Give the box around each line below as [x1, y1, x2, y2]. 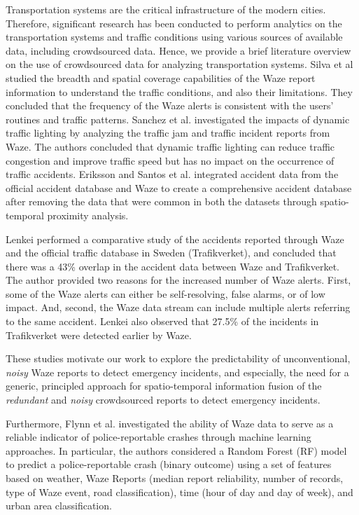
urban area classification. [6, 498, 112, 513]
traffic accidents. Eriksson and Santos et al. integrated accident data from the [6, 167, 339, 181]
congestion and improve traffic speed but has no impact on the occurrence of [6, 153, 335, 167]
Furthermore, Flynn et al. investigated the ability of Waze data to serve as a [6, 416, 334, 430]
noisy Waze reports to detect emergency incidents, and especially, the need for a [6, 364, 349, 379]
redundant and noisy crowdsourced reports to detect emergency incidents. [6, 392, 321, 407]
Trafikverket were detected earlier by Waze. [6, 327, 192, 342]
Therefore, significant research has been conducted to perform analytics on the [6, 15, 342, 30]
